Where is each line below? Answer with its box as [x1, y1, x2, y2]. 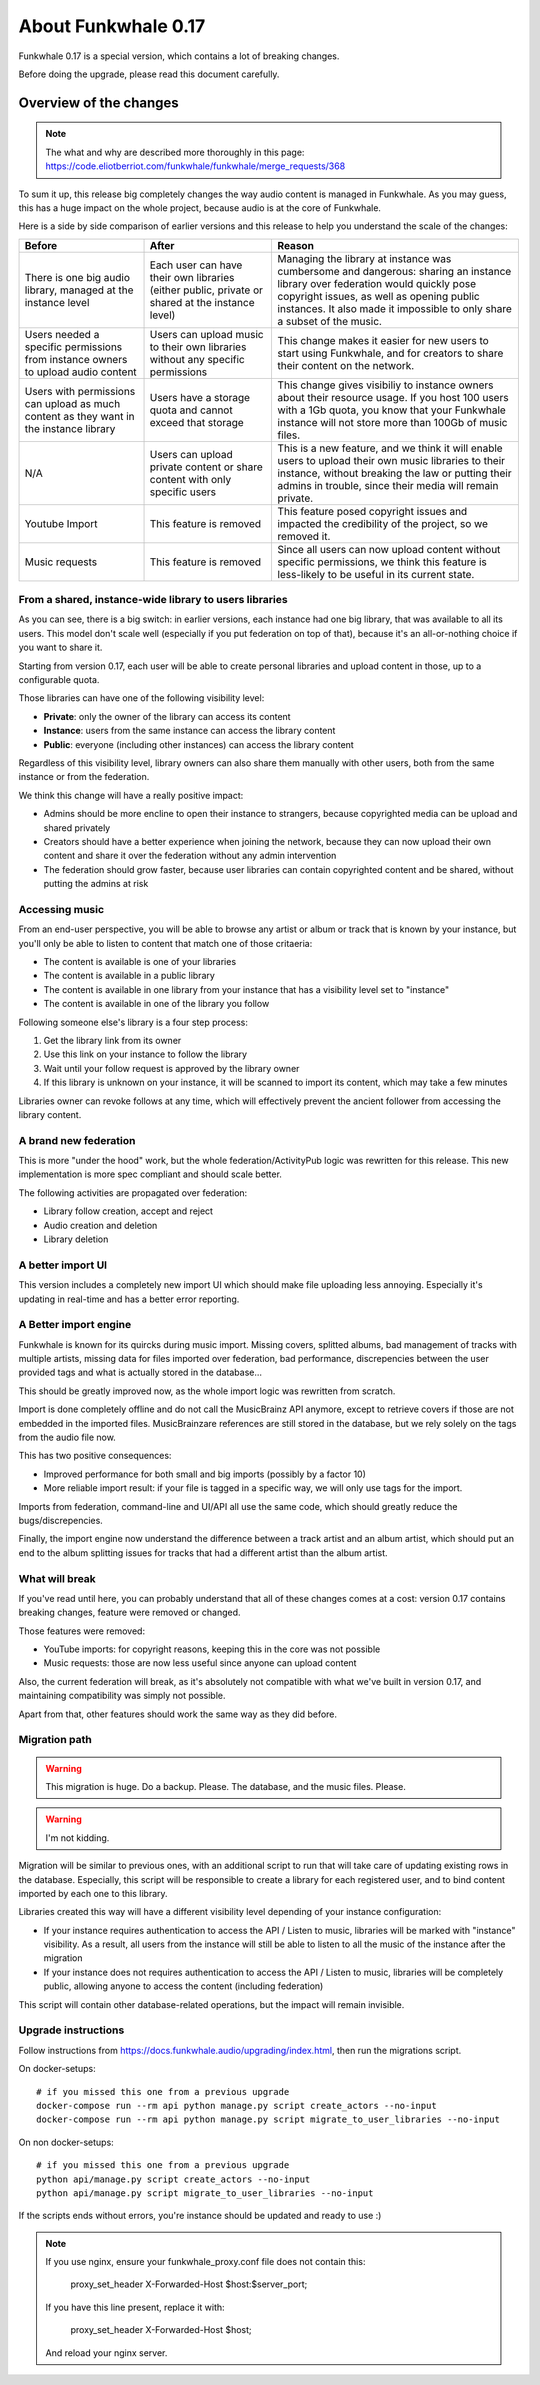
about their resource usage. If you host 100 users [277, 390, 509, 404]
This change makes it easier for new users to [277, 333, 489, 347]
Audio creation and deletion [43, 1219, 158, 1231]
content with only [149, 472, 232, 486]
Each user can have [149, 258, 243, 272]
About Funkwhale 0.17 [18, 15, 206, 37]
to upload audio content [24, 365, 137, 379]
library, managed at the [24, 283, 134, 297]
